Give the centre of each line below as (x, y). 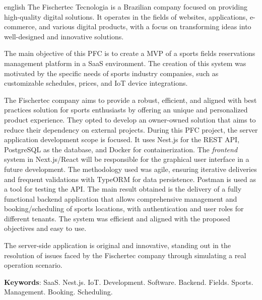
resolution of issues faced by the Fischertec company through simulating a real (125, 255)
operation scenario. (33, 265)
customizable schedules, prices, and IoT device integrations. (96, 83)
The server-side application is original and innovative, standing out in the (118, 245)
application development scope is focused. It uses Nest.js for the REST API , (122, 139)
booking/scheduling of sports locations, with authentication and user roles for (124, 208)
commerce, (20, 26)
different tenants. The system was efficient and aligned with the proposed (117, 218)
